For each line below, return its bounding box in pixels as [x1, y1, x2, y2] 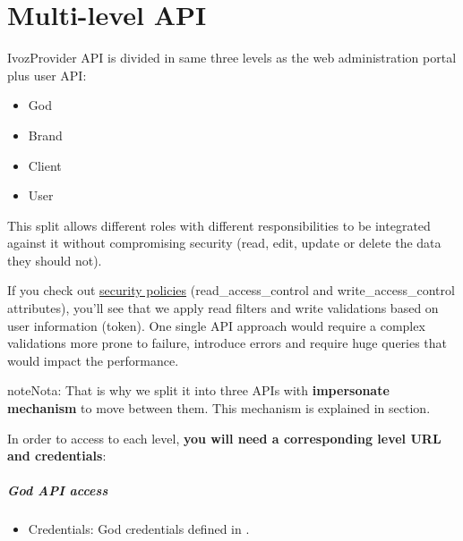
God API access [7, 481, 108, 500]
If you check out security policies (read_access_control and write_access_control [7, 281, 455, 300]
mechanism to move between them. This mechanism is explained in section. [7, 399, 431, 418]
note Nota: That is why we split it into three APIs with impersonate [7, 381, 390, 400]
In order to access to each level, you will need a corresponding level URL [7, 428, 442, 447]
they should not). [7, 250, 102, 269]
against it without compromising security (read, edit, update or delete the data [7, 233, 442, 252]
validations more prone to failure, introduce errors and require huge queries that [7, 334, 448, 352]
